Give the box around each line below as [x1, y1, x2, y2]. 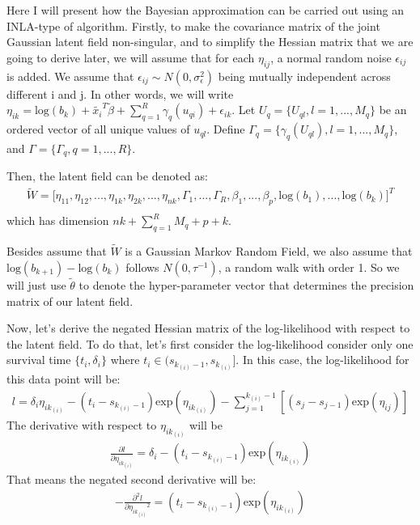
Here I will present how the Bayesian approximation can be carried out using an [6, 2, 404, 18]
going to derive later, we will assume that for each [6, 49, 255, 66]
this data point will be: [6, 370, 121, 387]
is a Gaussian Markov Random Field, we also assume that [125, 243, 413, 260]
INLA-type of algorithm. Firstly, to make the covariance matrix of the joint [6, 17, 380, 34]
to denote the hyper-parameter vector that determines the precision [78, 276, 414, 293]
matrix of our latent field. [6, 292, 134, 309]
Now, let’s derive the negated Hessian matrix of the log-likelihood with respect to [6, 320, 410, 337]
